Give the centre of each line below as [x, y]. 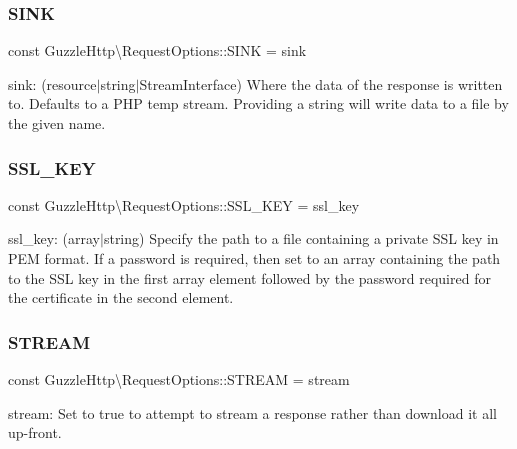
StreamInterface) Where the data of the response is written [321, 83]
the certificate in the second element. [121, 297]
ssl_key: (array [54, 238]
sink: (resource [52, 83]
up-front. [35, 432]
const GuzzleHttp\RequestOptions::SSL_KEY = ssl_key [184, 204]
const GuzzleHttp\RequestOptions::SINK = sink [157, 50]
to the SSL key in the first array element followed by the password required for [249, 277]
